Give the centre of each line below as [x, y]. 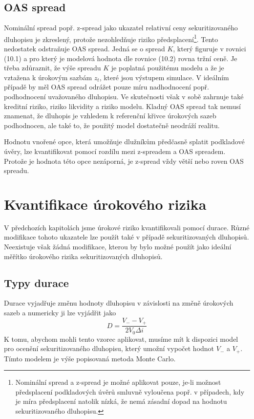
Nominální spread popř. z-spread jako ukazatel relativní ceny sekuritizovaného [121, 28]
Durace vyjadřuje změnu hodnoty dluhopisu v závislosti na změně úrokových [119, 303]
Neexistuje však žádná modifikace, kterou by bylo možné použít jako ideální [118, 247]
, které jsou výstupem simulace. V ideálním [164, 77]
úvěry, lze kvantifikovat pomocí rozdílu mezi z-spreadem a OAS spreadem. [115, 151]
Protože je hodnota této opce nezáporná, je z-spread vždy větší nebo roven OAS [124, 161]
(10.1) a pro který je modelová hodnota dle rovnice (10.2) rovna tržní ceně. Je [121, 58]
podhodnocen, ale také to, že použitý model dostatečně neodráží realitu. [112, 125]
